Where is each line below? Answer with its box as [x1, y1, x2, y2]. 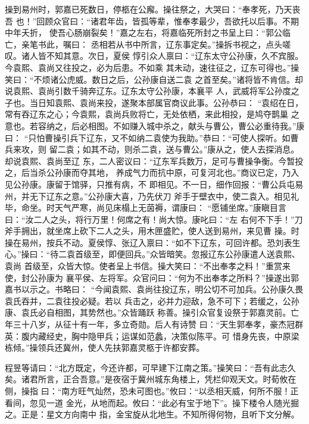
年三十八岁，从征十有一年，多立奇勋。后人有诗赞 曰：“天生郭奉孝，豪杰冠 [5, 318, 295, 331]
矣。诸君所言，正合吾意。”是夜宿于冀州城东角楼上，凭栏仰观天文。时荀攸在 [5, 373, 296, 385]
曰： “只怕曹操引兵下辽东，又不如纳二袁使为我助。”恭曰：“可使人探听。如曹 [5, 131, 299, 144]
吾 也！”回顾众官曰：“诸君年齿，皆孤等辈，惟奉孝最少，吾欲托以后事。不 [5, 14, 291, 27]
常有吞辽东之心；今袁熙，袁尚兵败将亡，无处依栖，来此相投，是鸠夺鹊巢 [5, 108, 288, 120]
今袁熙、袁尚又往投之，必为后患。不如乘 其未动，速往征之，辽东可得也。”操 [5, 61, 299, 73]
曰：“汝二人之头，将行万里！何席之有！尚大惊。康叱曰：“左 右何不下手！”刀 [5, 213, 303, 225]
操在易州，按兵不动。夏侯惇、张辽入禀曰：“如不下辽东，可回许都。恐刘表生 [5, 236, 301, 248]
